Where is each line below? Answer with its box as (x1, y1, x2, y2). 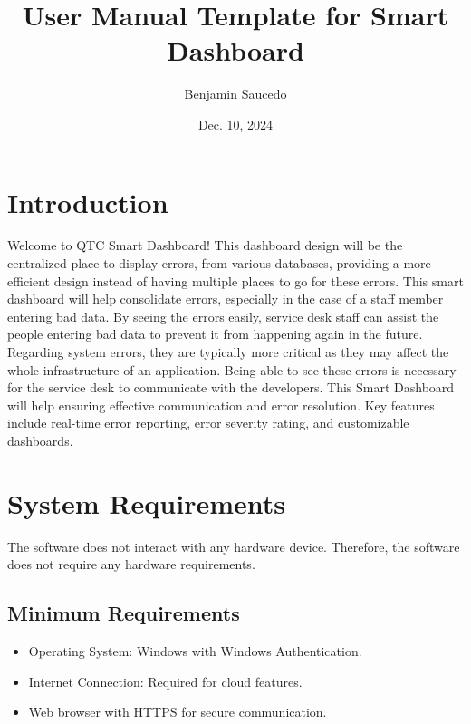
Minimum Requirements (7, 599, 240, 627)
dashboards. (7, 430, 73, 449)
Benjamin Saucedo (184, 84, 287, 103)
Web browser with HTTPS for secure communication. (28, 702, 327, 721)
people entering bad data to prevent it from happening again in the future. (7, 324, 423, 343)
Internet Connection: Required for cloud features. (28, 671, 303, 690)
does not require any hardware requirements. (7, 555, 255, 574)
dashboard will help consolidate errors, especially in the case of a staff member (7, 289, 444, 308)
